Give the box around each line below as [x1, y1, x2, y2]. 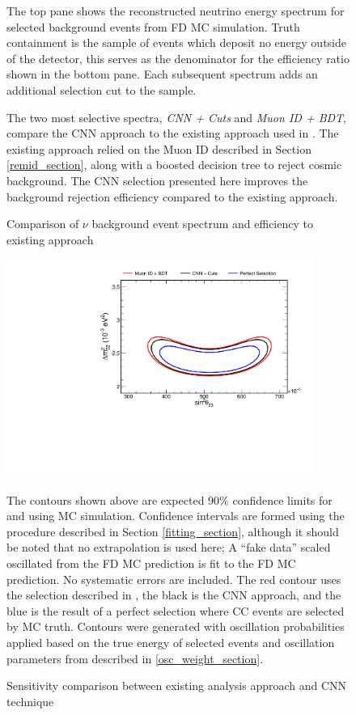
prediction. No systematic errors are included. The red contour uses [6, 570, 341, 587]
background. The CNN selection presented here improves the [6, 171, 308, 188]
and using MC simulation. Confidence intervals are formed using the [6, 507, 345, 524]
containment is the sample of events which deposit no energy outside [6, 34, 346, 51]
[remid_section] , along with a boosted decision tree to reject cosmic [6, 156, 342, 173]
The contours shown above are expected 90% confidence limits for [6, 491, 333, 508]
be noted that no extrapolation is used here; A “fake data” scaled [6, 539, 331, 556]
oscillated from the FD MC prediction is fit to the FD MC [6, 554, 296, 571]
